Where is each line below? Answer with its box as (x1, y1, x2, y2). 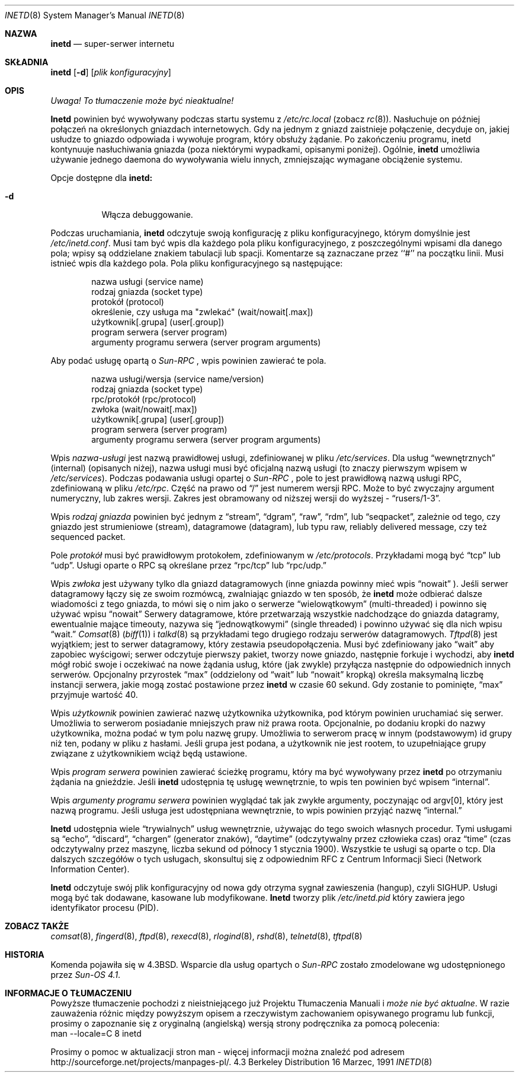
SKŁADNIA (5, 57, 49, 67)
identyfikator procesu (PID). (50, 903, 159, 913)
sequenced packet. (50, 532, 126, 542)
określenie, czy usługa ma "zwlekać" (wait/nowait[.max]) (91, 307, 313, 317)
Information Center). (50, 864, 130, 874)
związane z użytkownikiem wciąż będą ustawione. (50, 748, 248, 758)
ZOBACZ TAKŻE (5, 921, 69, 931)
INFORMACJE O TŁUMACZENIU (5, 988, 132, 998)
